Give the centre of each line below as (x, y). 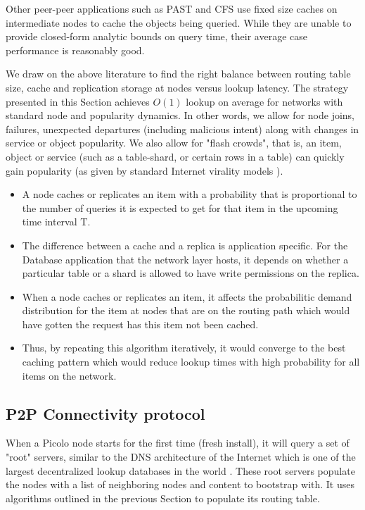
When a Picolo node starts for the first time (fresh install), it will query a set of (178, 443)
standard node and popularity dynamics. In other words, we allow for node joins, (180, 115)
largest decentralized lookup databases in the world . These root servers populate (180, 470)
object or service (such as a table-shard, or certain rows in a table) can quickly (175, 156)
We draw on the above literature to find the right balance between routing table (178, 74)
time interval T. (56, 222)
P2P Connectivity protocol (105, 413)
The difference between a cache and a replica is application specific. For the (185, 245)
